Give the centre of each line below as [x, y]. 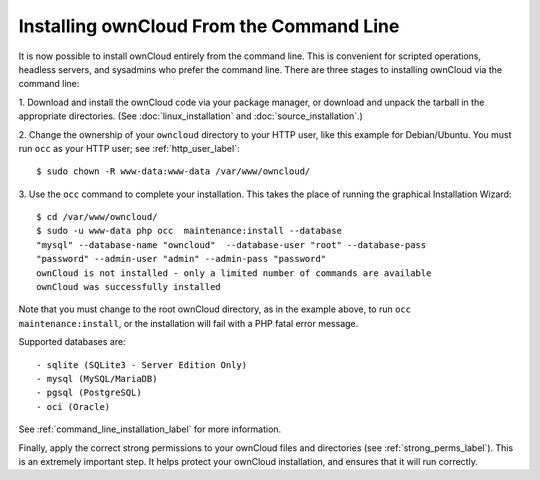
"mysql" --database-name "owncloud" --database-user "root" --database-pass [231, 244]
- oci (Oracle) [73, 406]
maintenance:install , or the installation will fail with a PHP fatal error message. [188, 323]
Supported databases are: [72, 342]
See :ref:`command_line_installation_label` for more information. [150, 429]
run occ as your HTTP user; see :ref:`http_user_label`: [129, 148]
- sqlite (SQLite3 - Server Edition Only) [142, 364]
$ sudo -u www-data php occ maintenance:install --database [189, 231]
